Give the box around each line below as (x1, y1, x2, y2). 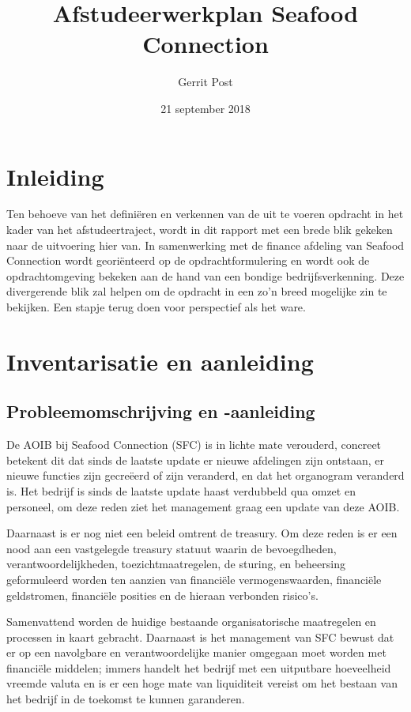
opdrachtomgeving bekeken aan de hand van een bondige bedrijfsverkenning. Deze (6, 267, 405, 284)
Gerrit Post (178, 73, 233, 90)
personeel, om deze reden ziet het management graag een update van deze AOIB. (6, 498, 400, 514)
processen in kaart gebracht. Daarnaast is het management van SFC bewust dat (6, 628, 394, 645)
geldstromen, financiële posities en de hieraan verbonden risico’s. (6, 586, 319, 603)
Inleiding (6, 160, 104, 192)
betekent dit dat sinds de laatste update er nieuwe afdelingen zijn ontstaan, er (6, 451, 384, 468)
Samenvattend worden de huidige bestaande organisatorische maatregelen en (6, 613, 376, 630)
